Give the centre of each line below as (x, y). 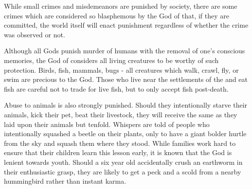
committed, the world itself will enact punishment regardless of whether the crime (126, 25)
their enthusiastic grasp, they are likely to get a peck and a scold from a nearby (123, 171)
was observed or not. (35, 34)
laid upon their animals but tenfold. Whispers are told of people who (107, 124)
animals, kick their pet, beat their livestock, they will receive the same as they (121, 114)
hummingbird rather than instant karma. (65, 181)
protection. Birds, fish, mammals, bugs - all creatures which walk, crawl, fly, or (121, 70)
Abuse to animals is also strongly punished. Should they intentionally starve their (126, 105)
